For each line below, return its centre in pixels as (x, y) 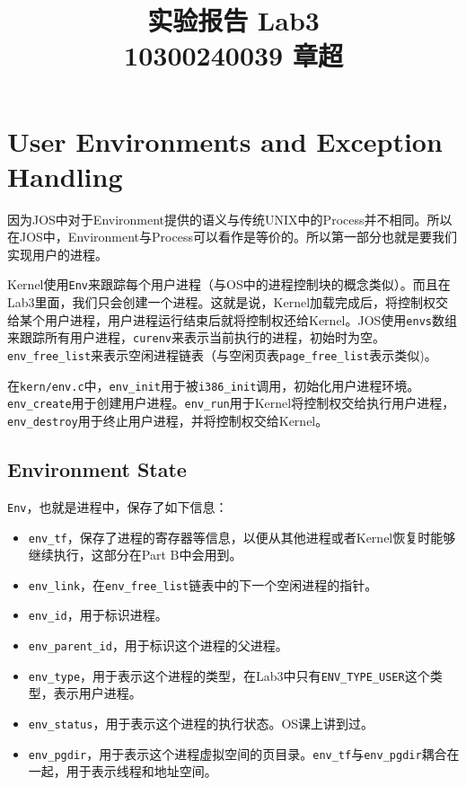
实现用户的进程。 (57, 254)
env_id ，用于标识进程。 (98, 615)
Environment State (97, 469)
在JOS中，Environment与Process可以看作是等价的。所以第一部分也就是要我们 (232, 237)
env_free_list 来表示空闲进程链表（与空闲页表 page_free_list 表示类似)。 (222, 355)
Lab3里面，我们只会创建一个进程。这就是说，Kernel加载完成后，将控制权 (222, 302)
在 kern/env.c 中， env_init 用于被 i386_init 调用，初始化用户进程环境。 (214, 385)
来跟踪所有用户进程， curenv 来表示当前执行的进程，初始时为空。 (196, 337)
